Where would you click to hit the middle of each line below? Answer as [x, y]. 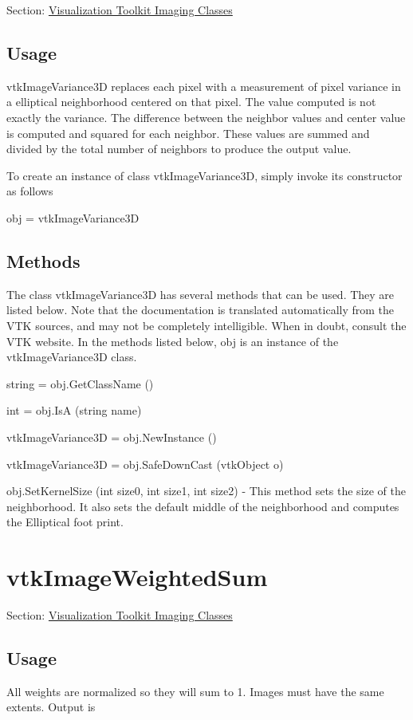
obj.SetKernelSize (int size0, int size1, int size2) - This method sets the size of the [206, 491]
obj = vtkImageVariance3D [73, 217]
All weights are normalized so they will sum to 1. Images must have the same [195, 691]
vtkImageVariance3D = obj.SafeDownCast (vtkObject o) [145, 464]
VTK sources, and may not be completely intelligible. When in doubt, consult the [206, 325]
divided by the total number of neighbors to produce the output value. [179, 149]
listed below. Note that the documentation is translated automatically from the [201, 310]
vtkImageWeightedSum [137, 577]
